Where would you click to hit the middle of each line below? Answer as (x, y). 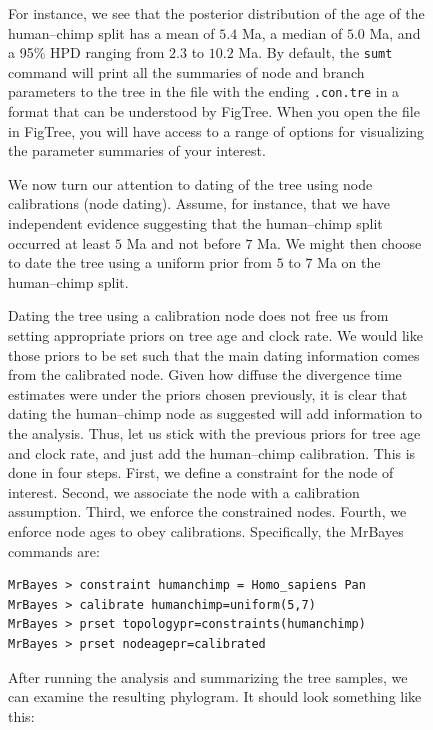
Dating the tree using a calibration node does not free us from (198, 315)
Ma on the (349, 262)
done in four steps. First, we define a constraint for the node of (201, 472)
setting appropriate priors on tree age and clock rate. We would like (215, 335)
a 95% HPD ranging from (86, 52)
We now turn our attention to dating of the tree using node (190, 183)
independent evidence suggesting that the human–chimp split (195, 223)
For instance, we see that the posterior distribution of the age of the (216, 13)
